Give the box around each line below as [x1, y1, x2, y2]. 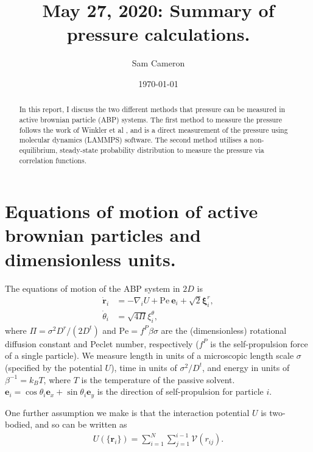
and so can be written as [35, 418, 127, 431]
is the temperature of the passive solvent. [81, 373, 235, 386]
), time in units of [111, 361, 177, 373]
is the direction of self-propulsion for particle [97, 385, 264, 398]
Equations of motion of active [5, 199, 258, 224]
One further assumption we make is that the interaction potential [5, 406, 250, 418]
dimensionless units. [5, 246, 176, 271]
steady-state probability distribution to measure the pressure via [60, 144, 264, 155]
